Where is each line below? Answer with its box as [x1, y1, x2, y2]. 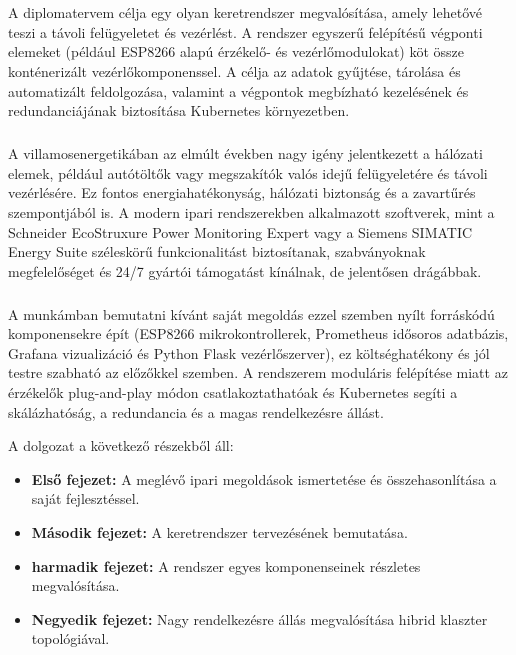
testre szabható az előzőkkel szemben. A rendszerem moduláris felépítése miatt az [8, 362, 508, 383]
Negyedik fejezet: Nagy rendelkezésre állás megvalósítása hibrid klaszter [31, 608, 488, 629]
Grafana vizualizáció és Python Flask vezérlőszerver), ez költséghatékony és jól [8, 342, 490, 363]
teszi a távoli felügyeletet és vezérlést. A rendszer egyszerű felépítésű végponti [8, 21, 483, 42]
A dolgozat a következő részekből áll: [8, 435, 234, 456]
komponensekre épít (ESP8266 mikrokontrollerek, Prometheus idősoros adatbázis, [8, 323, 509, 344]
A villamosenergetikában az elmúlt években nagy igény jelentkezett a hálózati [8, 143, 483, 164]
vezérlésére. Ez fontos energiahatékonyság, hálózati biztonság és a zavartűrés [8, 182, 476, 203]
